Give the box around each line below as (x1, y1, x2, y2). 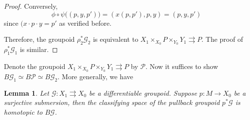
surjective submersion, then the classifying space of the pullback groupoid (4, 97, 220, 107)
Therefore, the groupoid (4, 34, 75, 44)
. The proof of (201, 34, 243, 44)
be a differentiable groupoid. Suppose (89, 87, 197, 98)
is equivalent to (93, 34, 139, 44)
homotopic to (4, 106, 43, 117)
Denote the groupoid (4, 61, 66, 71)
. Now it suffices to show (145, 61, 218, 71)
